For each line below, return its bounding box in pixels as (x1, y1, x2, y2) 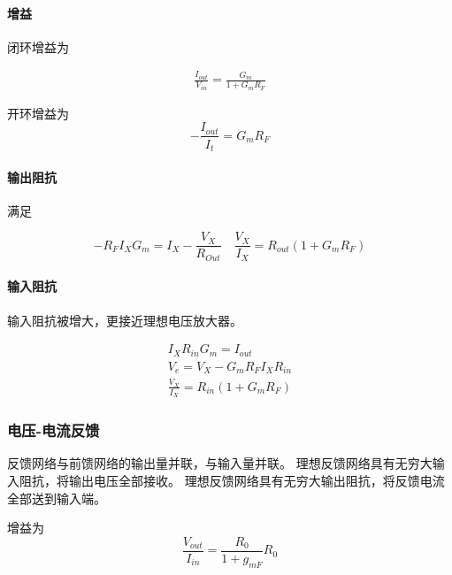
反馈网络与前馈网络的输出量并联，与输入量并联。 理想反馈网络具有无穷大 (7, 454, 433, 472)
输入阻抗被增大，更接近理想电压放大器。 (7, 310, 242, 329)
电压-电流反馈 (7, 419, 100, 441)
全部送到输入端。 (7, 488, 106, 507)
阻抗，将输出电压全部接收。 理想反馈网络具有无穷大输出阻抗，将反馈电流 (19, 471, 445, 490)
